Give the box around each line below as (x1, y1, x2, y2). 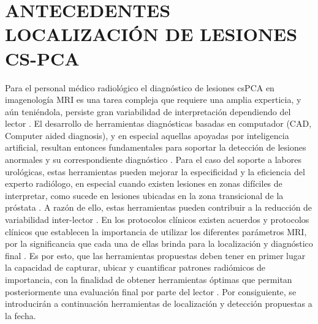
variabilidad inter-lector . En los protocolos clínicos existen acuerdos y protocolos (5, 213, 309, 226)
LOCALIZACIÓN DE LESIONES (5, 21, 298, 47)
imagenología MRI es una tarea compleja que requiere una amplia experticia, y (5, 93, 301, 106)
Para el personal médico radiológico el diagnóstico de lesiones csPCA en (5, 81, 274, 94)
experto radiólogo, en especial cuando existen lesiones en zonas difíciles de (5, 177, 282, 190)
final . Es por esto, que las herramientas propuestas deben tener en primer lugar (5, 249, 306, 262)
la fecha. (5, 309, 36, 322)
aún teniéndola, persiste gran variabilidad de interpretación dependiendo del (5, 105, 291, 118)
